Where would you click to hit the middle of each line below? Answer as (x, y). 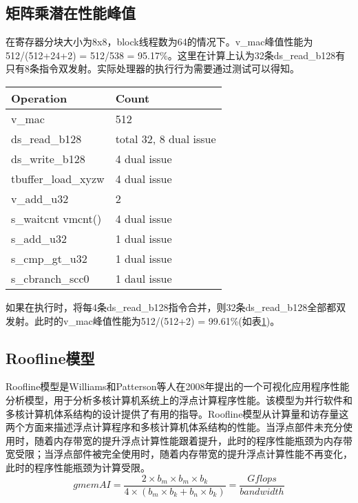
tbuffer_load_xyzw (58, 178)
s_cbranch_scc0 (50, 278)
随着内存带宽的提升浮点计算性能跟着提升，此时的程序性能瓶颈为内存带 (193, 440)
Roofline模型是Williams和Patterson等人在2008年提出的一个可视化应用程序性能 (178, 386)
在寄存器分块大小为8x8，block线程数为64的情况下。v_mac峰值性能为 (159, 42)
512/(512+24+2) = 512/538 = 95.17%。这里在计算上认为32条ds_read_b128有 (176, 55)
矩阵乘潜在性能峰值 (71, 13)
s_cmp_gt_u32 (49, 258)
